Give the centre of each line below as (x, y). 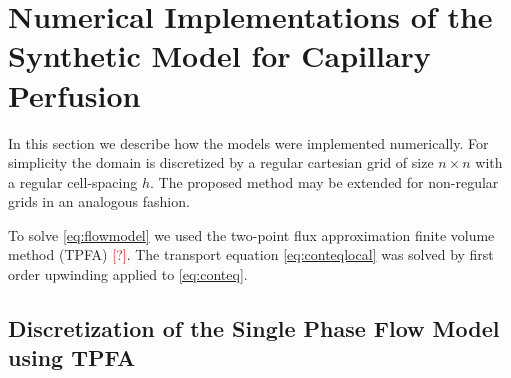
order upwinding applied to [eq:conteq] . (128, 274)
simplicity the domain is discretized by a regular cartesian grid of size (221, 162)
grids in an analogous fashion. (99, 201)
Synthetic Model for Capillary (219, 55)
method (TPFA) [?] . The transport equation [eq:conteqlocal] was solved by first (251, 254)
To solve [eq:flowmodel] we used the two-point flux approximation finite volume (251, 234)
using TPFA (72, 357)
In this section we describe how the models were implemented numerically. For (248, 142)
